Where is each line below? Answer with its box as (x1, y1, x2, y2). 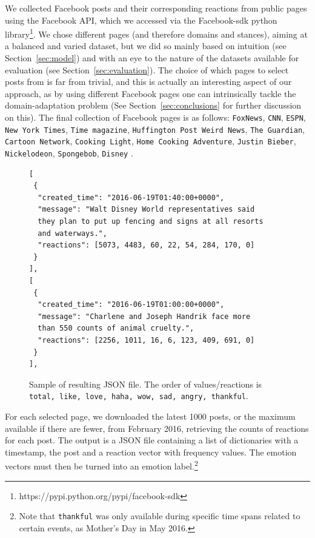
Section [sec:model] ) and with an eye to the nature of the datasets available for (5, 52, 299, 64)
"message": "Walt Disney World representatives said (38, 205, 255, 214)
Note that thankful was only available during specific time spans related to (19, 509, 300, 522)
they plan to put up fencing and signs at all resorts (38, 217, 264, 226)
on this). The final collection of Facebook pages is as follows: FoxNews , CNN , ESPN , (5, 111, 306, 123)
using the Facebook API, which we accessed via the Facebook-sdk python (5, 13, 277, 26)
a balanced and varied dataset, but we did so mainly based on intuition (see (5, 39, 287, 52)
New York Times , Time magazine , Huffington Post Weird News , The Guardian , (5, 123, 305, 135)
